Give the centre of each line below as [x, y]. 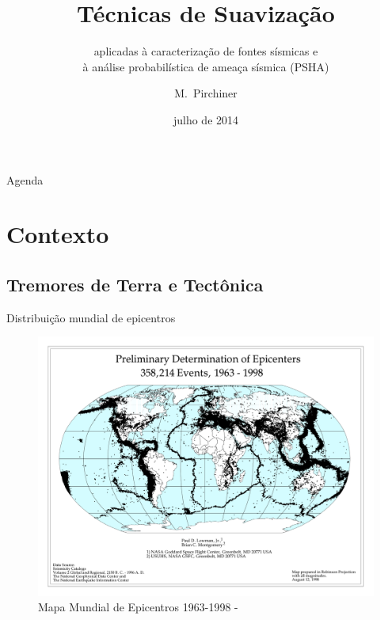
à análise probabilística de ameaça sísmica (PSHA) [206, 66]
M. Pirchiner [206, 93]
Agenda [25, 179]
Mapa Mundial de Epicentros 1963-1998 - [138, 607]
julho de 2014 [206, 119]
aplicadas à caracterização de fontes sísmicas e [206, 51]
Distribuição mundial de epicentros [91, 317]
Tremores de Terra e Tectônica [135, 284]
